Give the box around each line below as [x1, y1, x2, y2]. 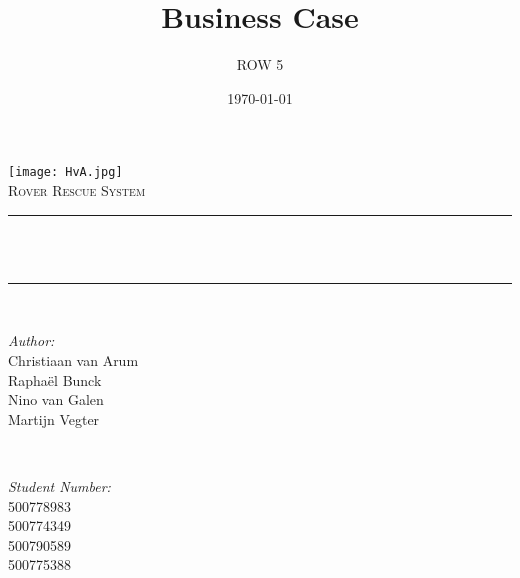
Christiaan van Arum [8, 349, 139, 370]
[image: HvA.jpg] [8, 165, 123, 180]
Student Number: [8, 475, 111, 496]
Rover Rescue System [8, 179, 146, 200]
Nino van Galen [8, 389, 104, 410]
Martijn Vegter [8, 408, 100, 429]
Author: [8, 330, 55, 351]
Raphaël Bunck [8, 369, 102, 390]
